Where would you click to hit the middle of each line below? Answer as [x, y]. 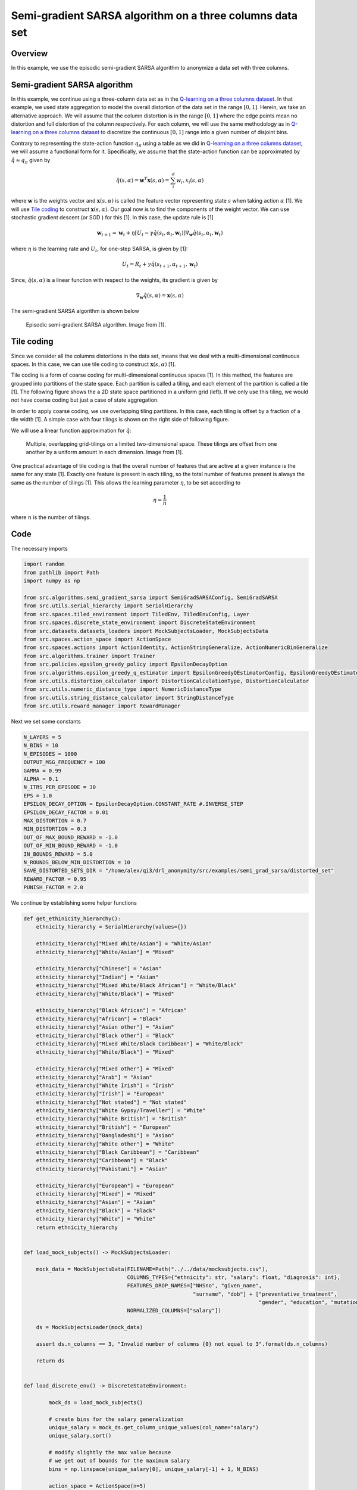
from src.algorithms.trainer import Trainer [90, 656]
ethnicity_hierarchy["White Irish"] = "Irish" [105, 1085]
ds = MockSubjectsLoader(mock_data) [89, 1327]
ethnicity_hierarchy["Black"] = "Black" [96, 1210]
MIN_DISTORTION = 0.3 [55, 829]
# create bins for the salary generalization [116, 1419]
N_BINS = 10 [41, 746]
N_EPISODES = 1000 [50, 754]
